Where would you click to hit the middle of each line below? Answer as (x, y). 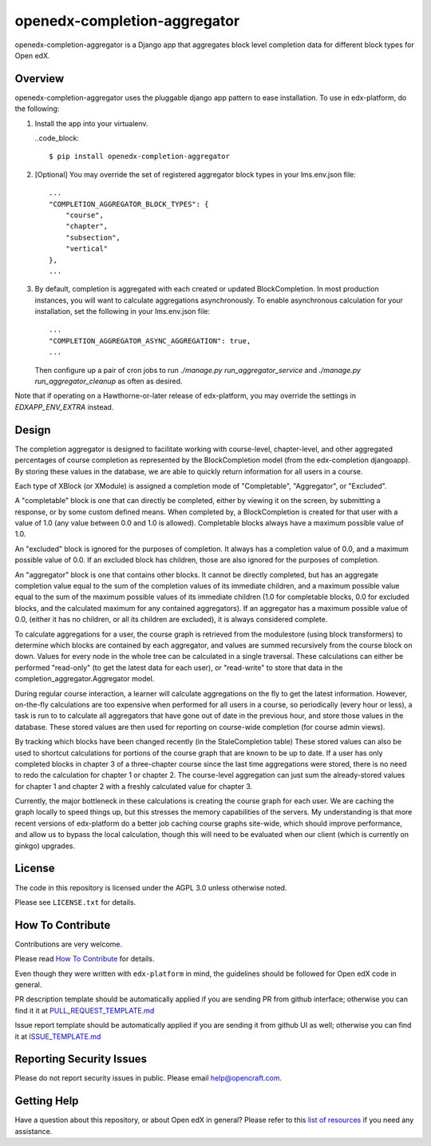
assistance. (34, 1131)
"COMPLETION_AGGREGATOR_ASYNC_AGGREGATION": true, (150, 341)
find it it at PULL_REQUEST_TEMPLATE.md (85, 1010)
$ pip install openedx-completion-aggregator (140, 157)
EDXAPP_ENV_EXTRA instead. (64, 406)
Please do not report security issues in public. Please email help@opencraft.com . (148, 1078)
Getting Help (47, 1101)
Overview (40, 79)
